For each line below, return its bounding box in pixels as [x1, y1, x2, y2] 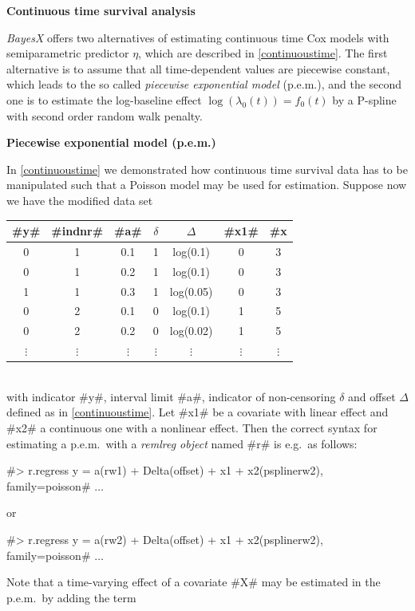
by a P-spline [332, 91, 397, 108]
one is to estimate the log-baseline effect [6, 91, 202, 108]
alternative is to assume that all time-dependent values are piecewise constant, [6, 60, 390, 77]
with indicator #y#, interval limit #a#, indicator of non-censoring [6, 388, 336, 404]
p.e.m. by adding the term [6, 589, 136, 605]
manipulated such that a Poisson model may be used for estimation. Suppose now [6, 176, 407, 193]
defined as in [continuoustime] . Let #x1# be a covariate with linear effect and [6, 404, 389, 420]
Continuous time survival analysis [6, 2, 196, 18]
